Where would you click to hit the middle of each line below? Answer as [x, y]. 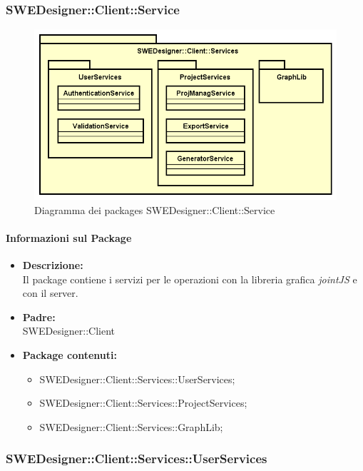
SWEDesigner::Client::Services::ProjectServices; [143, 403]
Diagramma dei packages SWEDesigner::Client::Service [155, 209]
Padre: [39, 316]
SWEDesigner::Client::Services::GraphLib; [131, 426]
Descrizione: [53, 265]
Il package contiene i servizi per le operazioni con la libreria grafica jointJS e [190, 279]
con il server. [50, 293]
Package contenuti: [70, 355]
